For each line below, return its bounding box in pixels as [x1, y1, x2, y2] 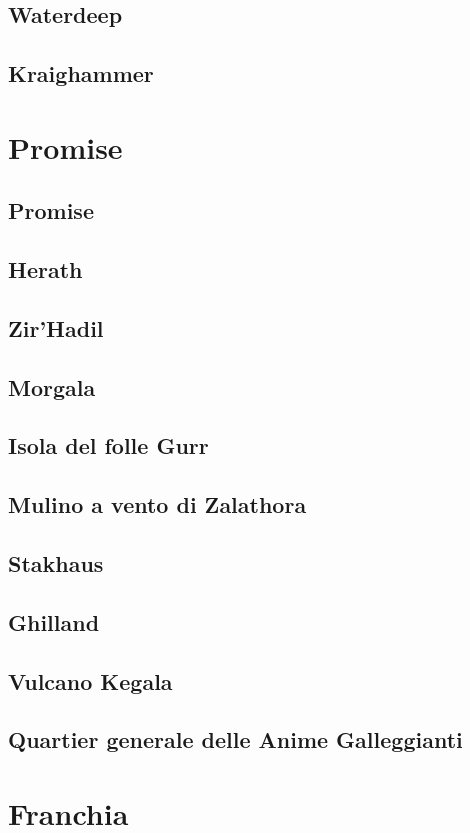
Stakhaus [8, 548, 104, 579]
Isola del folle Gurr [8, 430, 209, 461]
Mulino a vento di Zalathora [8, 489, 307, 520]
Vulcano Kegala [8, 665, 173, 696]
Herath [8, 254, 83, 285]
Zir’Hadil [8, 312, 104, 343]
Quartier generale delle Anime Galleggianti [8, 724, 463, 755]
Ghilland [8, 606, 100, 637]
